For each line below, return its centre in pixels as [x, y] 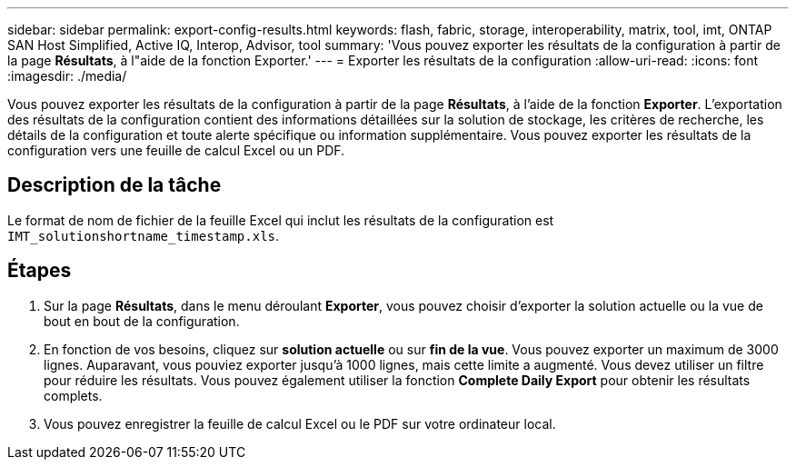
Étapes [40, 271]
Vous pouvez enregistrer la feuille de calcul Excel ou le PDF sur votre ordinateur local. [300, 423]
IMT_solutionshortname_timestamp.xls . [144, 235]
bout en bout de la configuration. [142, 321]
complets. [73, 395]
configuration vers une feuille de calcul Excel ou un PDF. [176, 150]
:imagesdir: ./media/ [67, 76]
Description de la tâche [114, 185]
